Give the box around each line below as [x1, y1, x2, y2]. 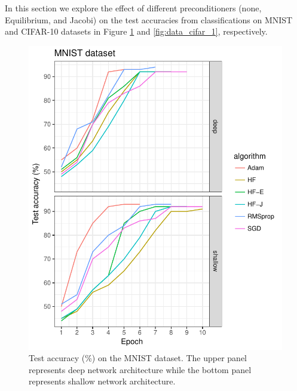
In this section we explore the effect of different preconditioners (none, [5, 2, 262, 14]
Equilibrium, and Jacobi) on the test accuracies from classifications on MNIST [5, 13, 293, 26]
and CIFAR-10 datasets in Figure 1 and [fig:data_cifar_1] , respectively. [5, 25, 268, 38]
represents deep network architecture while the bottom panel [29, 363, 252, 375]
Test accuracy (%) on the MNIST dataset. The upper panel [29, 352, 247, 364]
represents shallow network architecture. [29, 375, 176, 387]
